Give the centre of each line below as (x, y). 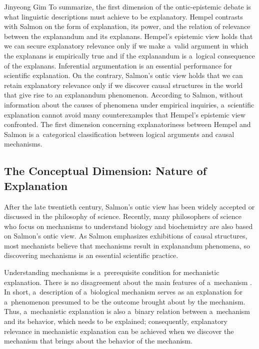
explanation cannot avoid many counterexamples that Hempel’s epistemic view (125, 114)
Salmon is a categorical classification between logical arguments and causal (119, 134)
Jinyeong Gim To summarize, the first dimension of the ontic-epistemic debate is (127, 6)
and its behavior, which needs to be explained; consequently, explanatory (116, 321)
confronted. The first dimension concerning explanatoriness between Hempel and (127, 124)
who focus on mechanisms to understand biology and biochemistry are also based (128, 226)
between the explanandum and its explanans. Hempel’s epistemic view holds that (128, 36)
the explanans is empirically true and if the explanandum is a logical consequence (129, 55)
